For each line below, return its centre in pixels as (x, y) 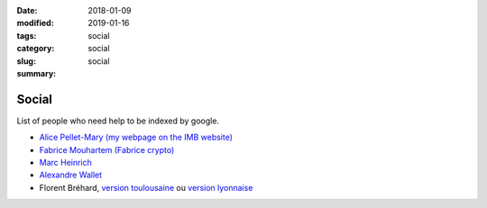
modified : (35, 23)
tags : (27, 35)
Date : (27, 10)
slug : (26, 61)
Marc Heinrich (65, 163)
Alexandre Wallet (71, 175)
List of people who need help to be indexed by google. (118, 121)
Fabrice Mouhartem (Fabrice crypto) (107, 149)
